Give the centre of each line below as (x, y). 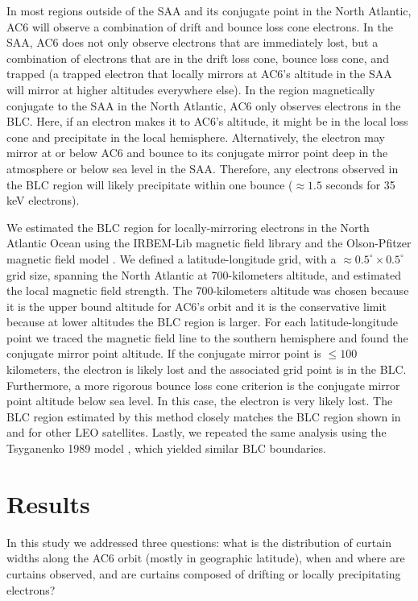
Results (48, 503)
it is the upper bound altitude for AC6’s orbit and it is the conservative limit (197, 306)
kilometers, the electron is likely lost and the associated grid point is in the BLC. (207, 369)
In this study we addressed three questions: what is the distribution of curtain (199, 542)
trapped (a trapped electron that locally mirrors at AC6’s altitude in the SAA (199, 74)
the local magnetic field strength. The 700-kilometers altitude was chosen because (208, 290)
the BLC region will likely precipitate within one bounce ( (150, 184)
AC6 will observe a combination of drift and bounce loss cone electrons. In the (200, 26)
